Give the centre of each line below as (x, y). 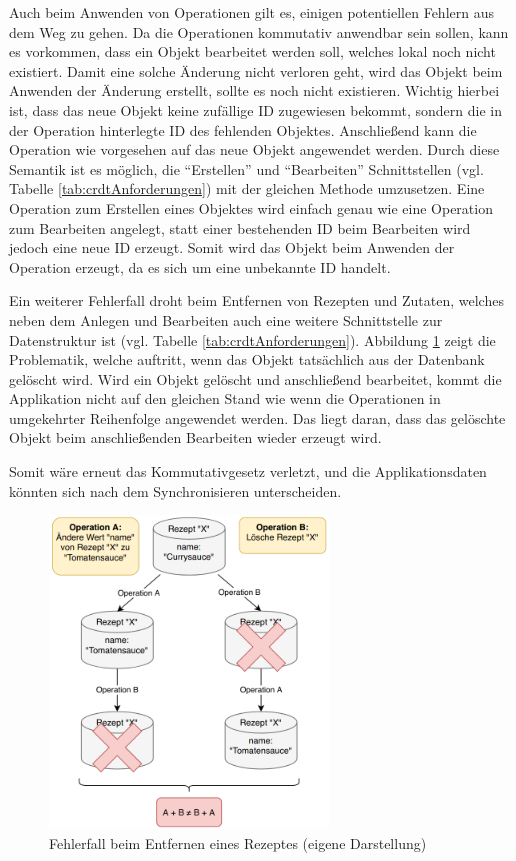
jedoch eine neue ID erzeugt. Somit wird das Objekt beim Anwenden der (232, 247)
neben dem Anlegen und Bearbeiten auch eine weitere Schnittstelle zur (226, 319)
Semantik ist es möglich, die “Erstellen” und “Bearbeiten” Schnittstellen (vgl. (246, 168)
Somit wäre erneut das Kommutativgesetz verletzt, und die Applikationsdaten (248, 471)
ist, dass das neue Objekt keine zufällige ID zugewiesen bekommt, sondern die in (255, 109)
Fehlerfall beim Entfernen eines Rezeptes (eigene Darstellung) (238, 843)
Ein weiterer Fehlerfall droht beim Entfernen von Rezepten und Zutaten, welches (256, 300)
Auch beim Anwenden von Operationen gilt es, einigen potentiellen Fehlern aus (251, 12)
